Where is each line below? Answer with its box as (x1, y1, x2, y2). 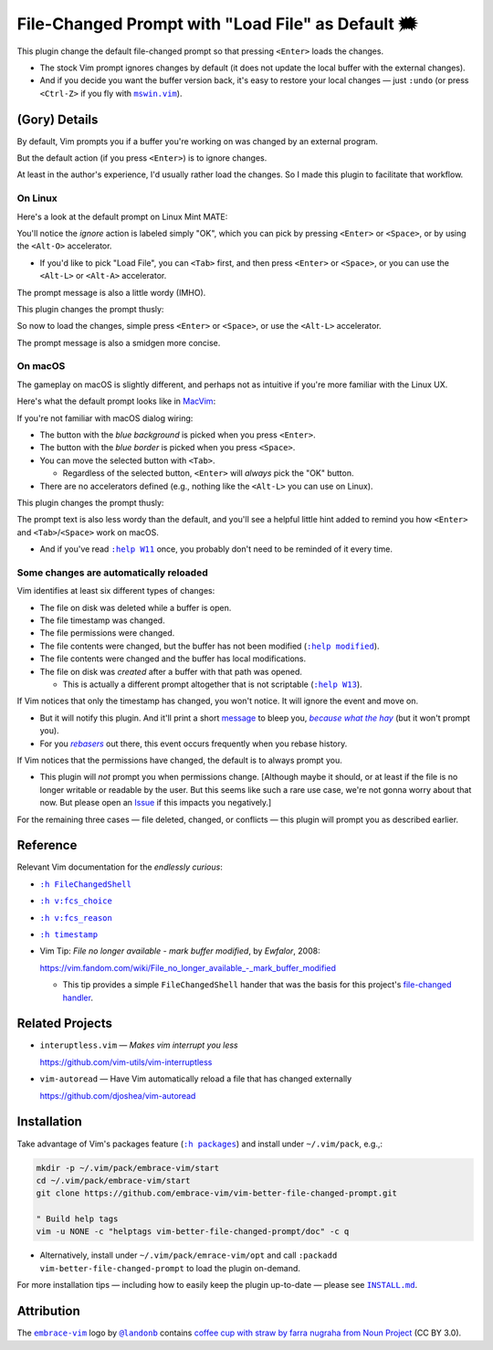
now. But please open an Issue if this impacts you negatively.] (39, 797, 272, 808)
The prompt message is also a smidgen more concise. (16, 337, 221, 348)
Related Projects (16, 1016, 113, 1031)
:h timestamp (39, 929, 99, 940)
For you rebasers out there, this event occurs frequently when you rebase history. (39, 738, 348, 749)
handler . (62, 992, 93, 1003)
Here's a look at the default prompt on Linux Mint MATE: (16, 211, 228, 222)
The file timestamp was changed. (39, 615, 165, 626)
